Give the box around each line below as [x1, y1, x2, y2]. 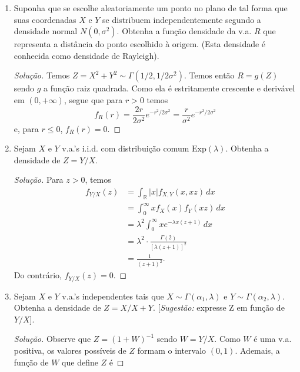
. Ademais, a [235, 344, 280, 356]
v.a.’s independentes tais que [62, 289, 164, 302]
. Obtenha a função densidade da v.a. [116, 25, 252, 37]
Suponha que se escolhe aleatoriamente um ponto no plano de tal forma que [14, 2, 288, 14]
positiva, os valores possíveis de [14, 344, 126, 356]
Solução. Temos [14, 69, 70, 81]
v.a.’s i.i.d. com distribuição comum [62, 142, 189, 154]
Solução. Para [14, 173, 64, 186]
